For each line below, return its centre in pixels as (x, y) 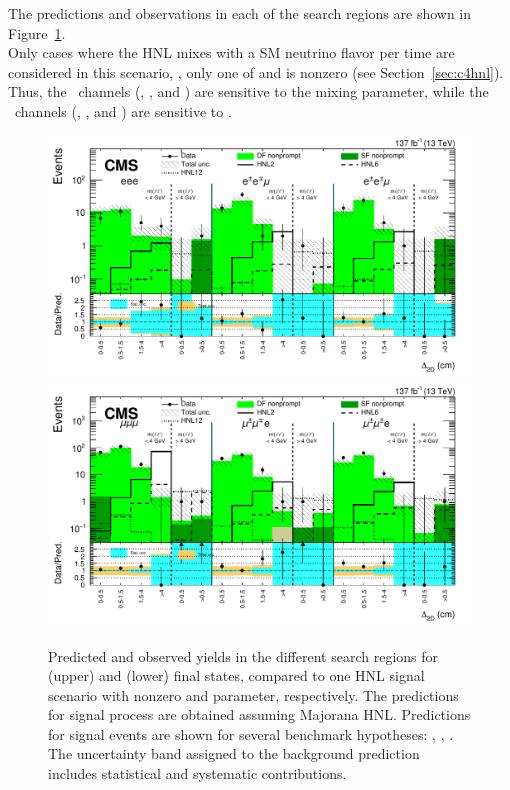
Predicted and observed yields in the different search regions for (243, 655)
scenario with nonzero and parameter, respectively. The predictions (253, 694)
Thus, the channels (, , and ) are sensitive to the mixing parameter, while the (248, 91)
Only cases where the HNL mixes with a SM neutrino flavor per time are (231, 52)
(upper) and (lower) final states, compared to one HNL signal (236, 675)
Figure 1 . (37, 32)
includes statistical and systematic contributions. (197, 773)
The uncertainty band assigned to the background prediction (234, 753)
